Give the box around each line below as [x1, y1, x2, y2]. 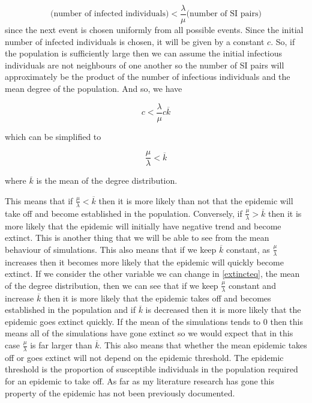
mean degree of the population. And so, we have [5, 82, 182, 95]
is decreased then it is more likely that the [145, 303, 301, 316]
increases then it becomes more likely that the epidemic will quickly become [5, 255, 284, 268]
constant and [228, 279, 276, 291]
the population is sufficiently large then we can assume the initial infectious [5, 47, 283, 59]
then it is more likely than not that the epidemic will [98, 194, 293, 207]
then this [270, 315, 303, 327]
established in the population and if [5, 303, 136, 316]
